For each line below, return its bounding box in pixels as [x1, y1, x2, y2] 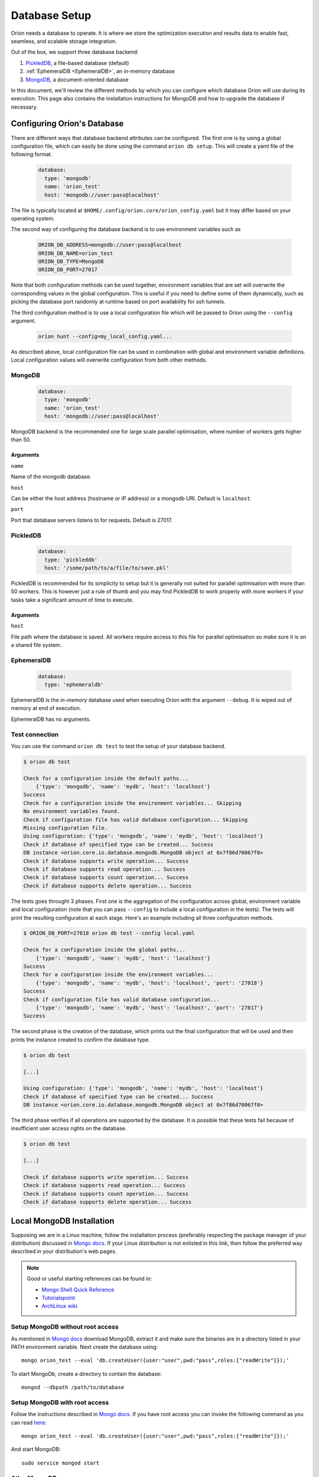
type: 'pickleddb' [44, 556, 97, 563]
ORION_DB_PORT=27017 [38, 266, 97, 273]
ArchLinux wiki [41, 1303, 78, 1310]
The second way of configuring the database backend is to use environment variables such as [11, 226, 241, 233]
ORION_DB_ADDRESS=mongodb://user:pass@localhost [38, 242, 182, 248]
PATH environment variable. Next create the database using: [11, 1343, 158, 1350]
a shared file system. [11, 642, 62, 649]
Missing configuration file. [23, 825, 108, 831]
